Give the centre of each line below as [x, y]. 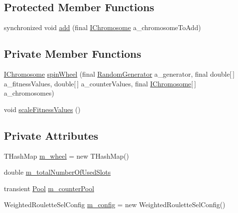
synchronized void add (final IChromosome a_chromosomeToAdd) [103, 27]
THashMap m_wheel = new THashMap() [67, 156]
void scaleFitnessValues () [42, 109]
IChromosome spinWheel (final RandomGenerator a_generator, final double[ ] [119, 74]
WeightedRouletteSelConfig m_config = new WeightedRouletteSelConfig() [115, 205]
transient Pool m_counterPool [49, 188]
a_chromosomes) [29, 93]
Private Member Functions [73, 54]
